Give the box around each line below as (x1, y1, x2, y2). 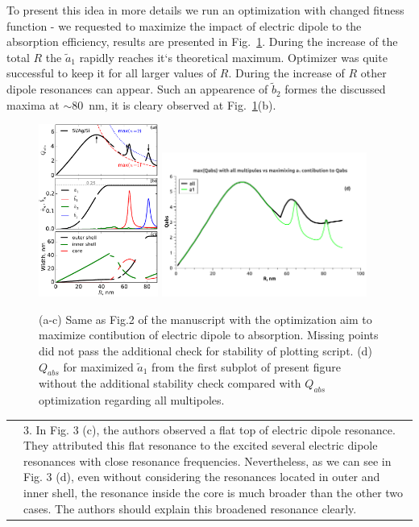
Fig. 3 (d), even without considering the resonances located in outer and (23, 468, 380, 485)
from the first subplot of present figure (151, 358, 342, 375)
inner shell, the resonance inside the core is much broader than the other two (23, 483, 404, 500)
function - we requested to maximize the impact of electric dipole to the (6, 17, 362, 34)
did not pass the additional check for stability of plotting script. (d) (39, 342, 372, 359)
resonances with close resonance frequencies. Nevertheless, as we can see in (23, 452, 392, 469)
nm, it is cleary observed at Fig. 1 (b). (89, 96, 276, 113)
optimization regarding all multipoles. (39, 392, 225, 409)
